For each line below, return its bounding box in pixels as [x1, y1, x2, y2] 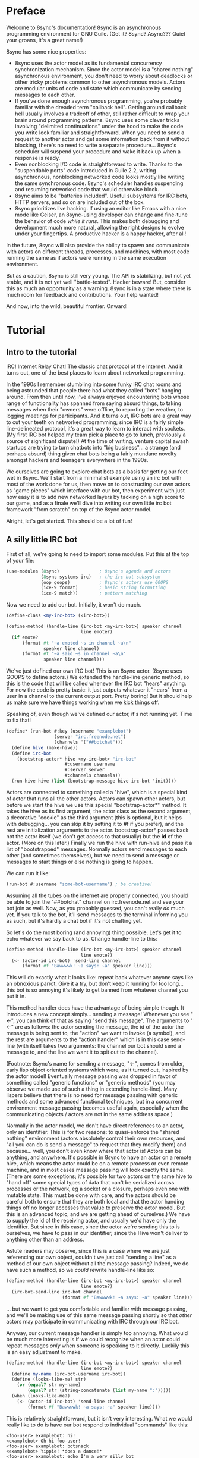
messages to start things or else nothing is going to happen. [6, 858, 153, 865]
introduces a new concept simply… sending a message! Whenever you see [6, 1011, 189, 1018]
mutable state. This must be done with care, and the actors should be [6, 1192, 176, 1199]
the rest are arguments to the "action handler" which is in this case [6, 1036, 170, 1043]
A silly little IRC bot [6, 535, 78, 545]
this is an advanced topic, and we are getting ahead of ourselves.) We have [6, 1211, 191, 1218]
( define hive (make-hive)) [11, 744, 78, 750]
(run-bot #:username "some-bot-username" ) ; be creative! [6, 881, 153, 887]
